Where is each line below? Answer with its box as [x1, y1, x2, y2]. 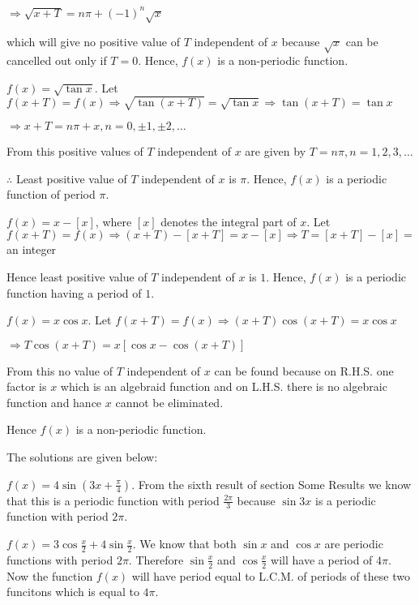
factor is [6, 378, 47, 395]
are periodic [324, 535, 383, 552]
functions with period [6, 551, 113, 568]
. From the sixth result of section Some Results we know [131, 475, 412, 492]
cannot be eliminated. [115, 393, 224, 410]
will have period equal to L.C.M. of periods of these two [131, 567, 410, 584]
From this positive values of [6, 142, 143, 159]
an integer [6, 241, 57, 258]
